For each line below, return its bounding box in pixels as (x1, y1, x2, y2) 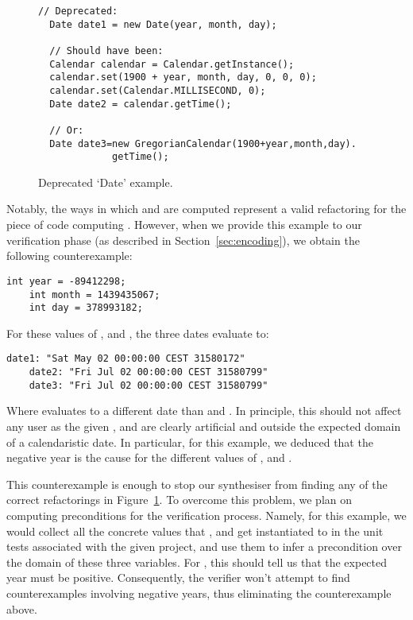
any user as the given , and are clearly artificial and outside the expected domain (6, 417, 401, 434)
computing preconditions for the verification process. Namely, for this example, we (6, 506, 407, 523)
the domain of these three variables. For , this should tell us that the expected (6, 553, 388, 570)
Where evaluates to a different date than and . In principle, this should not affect (6, 402, 402, 419)
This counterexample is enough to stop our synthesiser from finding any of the (6, 475, 388, 492)
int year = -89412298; (6, 275, 126, 287)
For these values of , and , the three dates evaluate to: (6, 324, 269, 341)
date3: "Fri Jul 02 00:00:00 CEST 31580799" (29, 379, 268, 391)
